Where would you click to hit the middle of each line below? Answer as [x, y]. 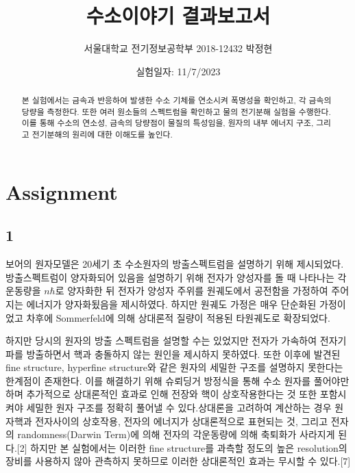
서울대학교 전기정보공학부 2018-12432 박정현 [178, 48]
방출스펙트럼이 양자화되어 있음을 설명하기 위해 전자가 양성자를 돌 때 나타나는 [170, 277]
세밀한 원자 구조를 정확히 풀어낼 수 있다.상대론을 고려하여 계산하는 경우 [179, 408]
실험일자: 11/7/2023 [178, 71]
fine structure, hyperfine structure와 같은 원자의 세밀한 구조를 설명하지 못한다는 [174, 367]
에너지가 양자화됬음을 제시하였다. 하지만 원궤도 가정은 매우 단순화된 [171, 304]
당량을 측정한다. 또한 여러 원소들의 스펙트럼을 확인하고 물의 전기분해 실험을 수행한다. [176, 111]
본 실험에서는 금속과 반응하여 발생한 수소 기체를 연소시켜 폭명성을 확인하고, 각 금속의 [176, 100]
